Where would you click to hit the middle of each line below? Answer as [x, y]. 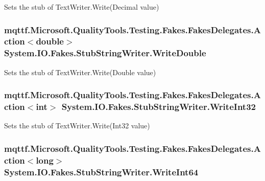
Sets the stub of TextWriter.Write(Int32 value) [77, 126]
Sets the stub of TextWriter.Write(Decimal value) [82, 7]
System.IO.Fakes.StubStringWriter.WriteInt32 [159, 107]
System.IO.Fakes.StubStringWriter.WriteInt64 [101, 172]
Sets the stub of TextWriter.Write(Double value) [80, 72]
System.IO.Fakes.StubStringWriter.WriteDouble [105, 53]
